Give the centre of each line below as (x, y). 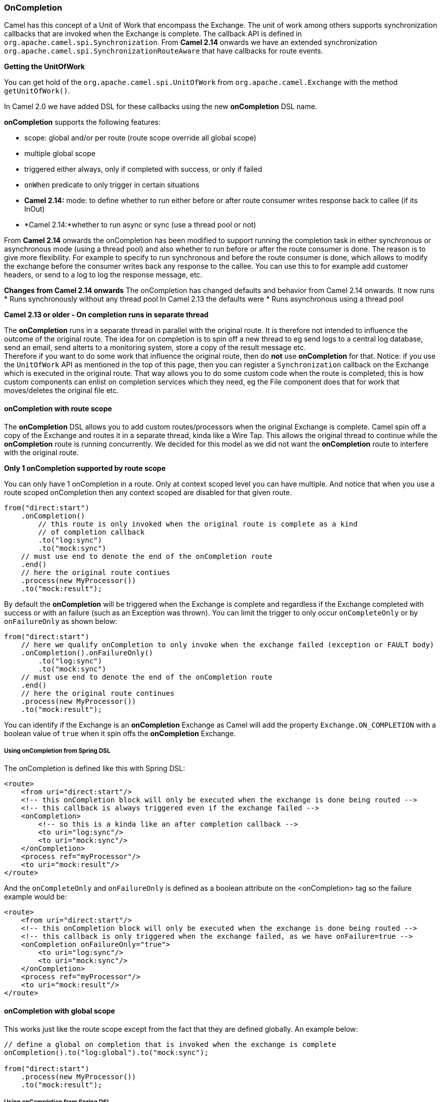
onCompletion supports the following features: (82, 122)
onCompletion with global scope (60, 1011)
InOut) (35, 209)
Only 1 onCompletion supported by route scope (85, 468)
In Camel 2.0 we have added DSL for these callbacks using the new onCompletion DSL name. (161, 107)
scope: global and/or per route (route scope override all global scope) (140, 138)
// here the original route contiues (95, 572)
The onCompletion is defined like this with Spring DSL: (95, 769)
